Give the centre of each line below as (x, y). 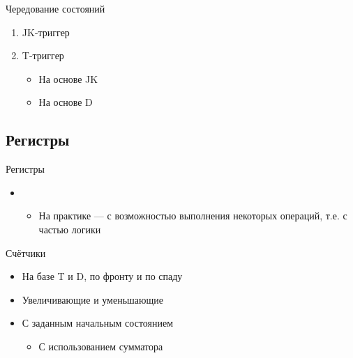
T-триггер (43, 55)
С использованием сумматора (101, 346)
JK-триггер (46, 32)
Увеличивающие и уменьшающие (92, 299)
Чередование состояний (55, 8)
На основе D (66, 102)
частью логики (70, 229)
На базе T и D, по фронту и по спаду (102, 276)
